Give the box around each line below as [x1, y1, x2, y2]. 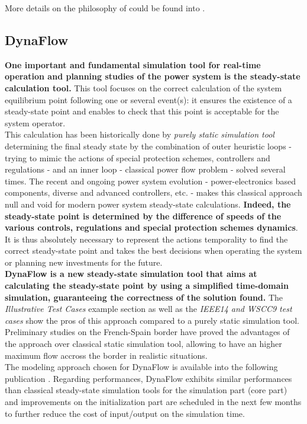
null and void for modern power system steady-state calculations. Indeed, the [5, 197, 291, 210]
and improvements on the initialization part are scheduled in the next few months [5, 396, 302, 408]
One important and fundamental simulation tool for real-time [5, 58, 261, 71]
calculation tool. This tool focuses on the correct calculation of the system [5, 81, 282, 94]
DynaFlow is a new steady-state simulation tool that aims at [5, 267, 257, 280]
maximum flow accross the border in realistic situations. [5, 349, 208, 361]
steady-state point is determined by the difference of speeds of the [5, 209, 282, 222]
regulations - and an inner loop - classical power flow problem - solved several [5, 163, 286, 176]
